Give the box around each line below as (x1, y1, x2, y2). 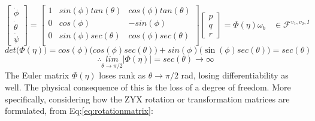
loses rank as (99, 69, 146, 81)
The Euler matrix (5, 69, 69, 81)
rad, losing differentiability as (181, 69, 289, 81)
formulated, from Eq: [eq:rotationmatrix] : (5, 104, 153, 117)
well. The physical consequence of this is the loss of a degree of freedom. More (5, 80, 291, 93)
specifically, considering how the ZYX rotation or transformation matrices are (5, 92, 290, 105)
